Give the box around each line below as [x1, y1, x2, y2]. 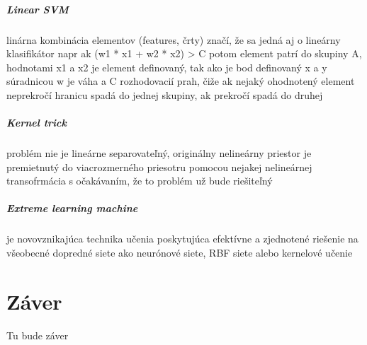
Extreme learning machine [6, 201, 138, 216]
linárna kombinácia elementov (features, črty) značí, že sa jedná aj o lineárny [6, 32, 341, 47]
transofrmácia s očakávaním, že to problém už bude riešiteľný [6, 173, 273, 188]
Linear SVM [6, 1, 69, 16]
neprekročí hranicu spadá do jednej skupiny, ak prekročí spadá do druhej [6, 87, 323, 102]
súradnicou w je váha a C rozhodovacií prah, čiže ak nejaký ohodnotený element [6, 74, 355, 88]
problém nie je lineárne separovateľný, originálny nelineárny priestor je [6, 146, 312, 160]
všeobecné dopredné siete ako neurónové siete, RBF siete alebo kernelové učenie [6, 245, 353, 260]
